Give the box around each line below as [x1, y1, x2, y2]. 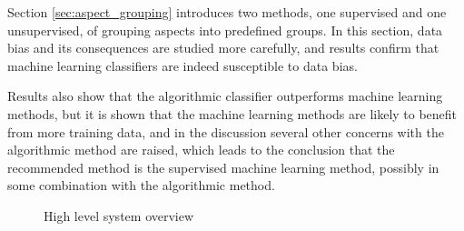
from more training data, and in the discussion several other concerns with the [7, 122, 444, 141]
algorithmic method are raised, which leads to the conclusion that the [7, 140, 395, 159]
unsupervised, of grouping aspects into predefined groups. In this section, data [7, 20, 443, 39]
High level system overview [44, 206, 194, 225]
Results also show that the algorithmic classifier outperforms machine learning [7, 86, 443, 105]
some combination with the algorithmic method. [7, 176, 275, 195]
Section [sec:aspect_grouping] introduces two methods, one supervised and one [7, 3, 447, 21]
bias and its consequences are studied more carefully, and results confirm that [7, 38, 439, 57]
